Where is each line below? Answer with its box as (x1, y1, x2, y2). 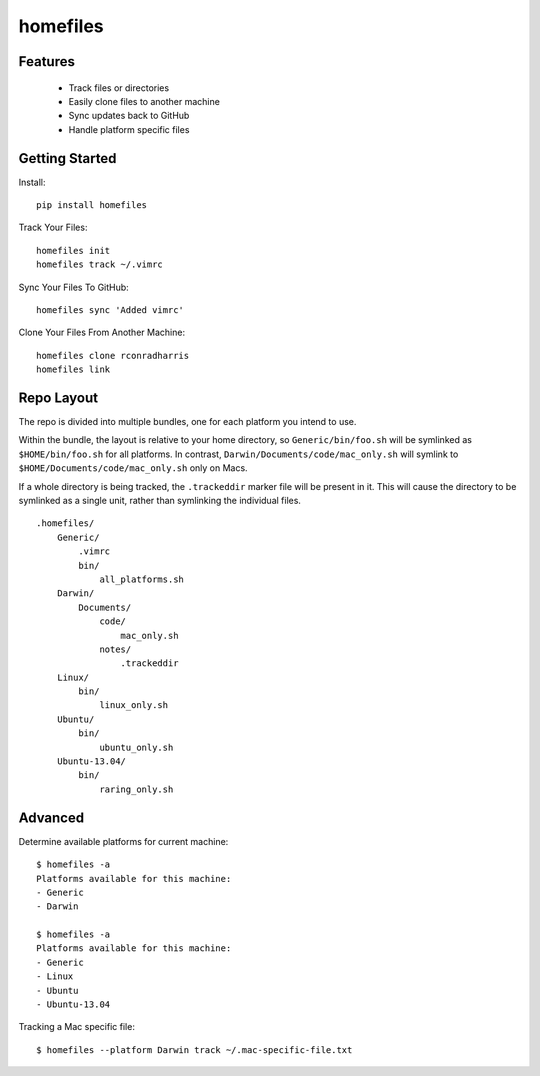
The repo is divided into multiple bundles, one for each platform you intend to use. (18, 416, 357, 428)
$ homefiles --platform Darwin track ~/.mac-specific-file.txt (36, 1044, 353, 1055)
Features (18, 53, 75, 70)
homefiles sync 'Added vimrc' (36, 304, 185, 315)
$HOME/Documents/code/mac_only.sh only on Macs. (18, 462, 249, 474)
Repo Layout (18, 389, 99, 406)
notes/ (99, 643, 132, 655)
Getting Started (18, 150, 117, 167)
